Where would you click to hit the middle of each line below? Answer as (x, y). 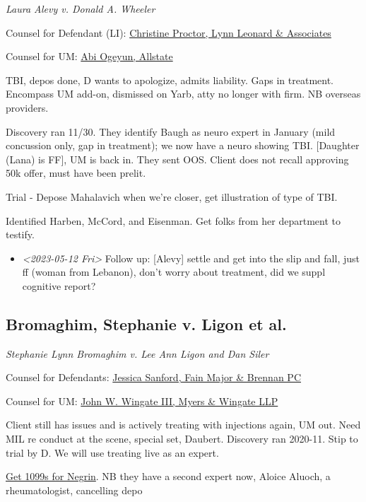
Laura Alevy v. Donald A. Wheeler (81, 8)
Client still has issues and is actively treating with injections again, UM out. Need (183, 425)
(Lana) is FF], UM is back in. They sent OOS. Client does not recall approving (177, 159)
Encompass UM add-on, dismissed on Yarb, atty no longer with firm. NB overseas (183, 94)
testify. (20, 234)
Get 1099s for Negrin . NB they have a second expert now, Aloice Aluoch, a (168, 476)
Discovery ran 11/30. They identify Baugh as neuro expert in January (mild (171, 131)
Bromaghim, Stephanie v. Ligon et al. (146, 323)
